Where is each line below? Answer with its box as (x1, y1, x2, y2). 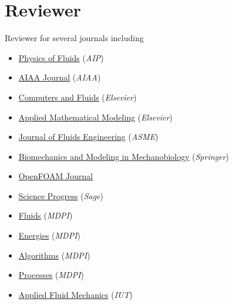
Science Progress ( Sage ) (18, 189, 104, 202)
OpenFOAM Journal (18, 170, 93, 182)
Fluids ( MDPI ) (18, 209, 73, 222)
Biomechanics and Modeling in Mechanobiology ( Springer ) (18, 150, 229, 162)
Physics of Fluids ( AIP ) (18, 51, 104, 63)
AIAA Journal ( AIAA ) (18, 71, 101, 83)
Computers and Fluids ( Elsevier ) (18, 91, 137, 103)
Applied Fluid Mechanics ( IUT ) (18, 288, 133, 300)
